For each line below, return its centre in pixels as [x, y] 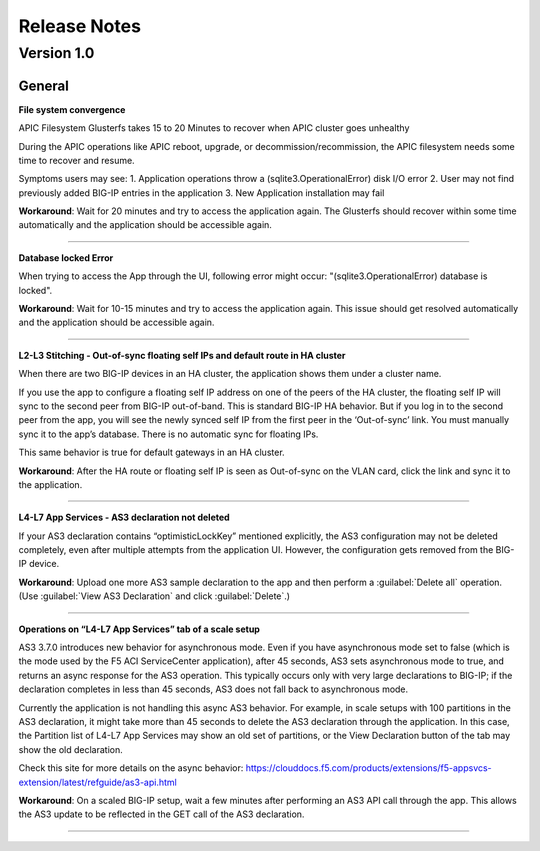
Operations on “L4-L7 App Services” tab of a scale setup [139, 629]
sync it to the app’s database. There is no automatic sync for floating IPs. [168, 434]
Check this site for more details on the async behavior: [131, 768]
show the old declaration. [71, 749]
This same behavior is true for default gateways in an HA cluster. [151, 452]
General [44, 85]
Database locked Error [66, 257]
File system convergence [72, 109]
